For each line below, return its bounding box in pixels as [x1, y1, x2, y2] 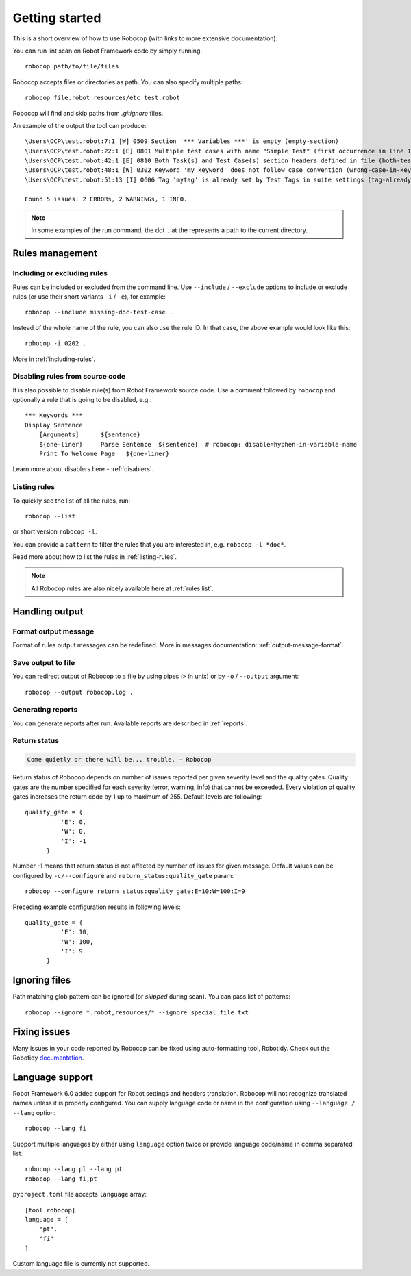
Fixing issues [12, 1026, 71, 1038]
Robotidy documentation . [12, 1053, 84, 1062]
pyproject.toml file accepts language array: [12, 1190, 147, 1199]
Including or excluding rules [12, 268, 108, 278]
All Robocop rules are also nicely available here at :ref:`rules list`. [31, 584, 214, 592]
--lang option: [12, 1108, 56, 1116]
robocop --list [25, 512, 76, 520]
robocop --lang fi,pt [25, 1175, 97, 1183]
